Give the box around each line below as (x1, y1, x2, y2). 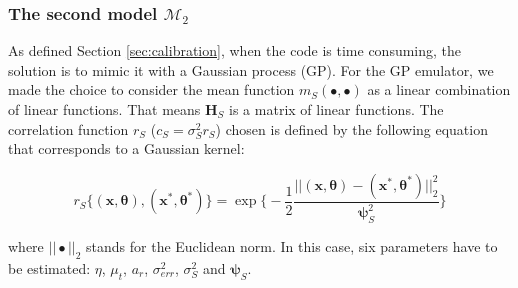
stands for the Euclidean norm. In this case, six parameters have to (86, 235, 498, 256)
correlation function (8, 118, 129, 139)
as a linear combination (367, 79, 511, 100)
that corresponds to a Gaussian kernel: (8, 138, 245, 159)
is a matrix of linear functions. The (229, 99, 444, 119)
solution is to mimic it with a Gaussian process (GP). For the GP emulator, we (8, 59, 494, 80)
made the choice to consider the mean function (8, 79, 295, 100)
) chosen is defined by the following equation (215, 118, 488, 139)
